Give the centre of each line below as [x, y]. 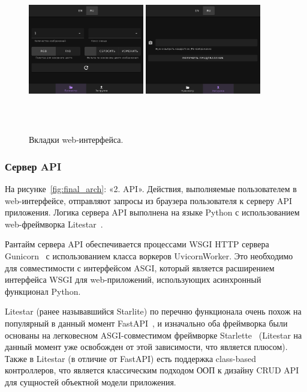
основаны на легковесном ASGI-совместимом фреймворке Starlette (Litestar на [153, 335]
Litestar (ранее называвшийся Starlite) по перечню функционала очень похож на [153, 311]
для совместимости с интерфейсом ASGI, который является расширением [140, 267]
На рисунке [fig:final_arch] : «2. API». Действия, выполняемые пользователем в [151, 189]
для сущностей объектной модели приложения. [91, 381]
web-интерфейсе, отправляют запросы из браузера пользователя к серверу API [148, 200]
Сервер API [33, 166]
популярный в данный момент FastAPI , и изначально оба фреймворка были [146, 323]
